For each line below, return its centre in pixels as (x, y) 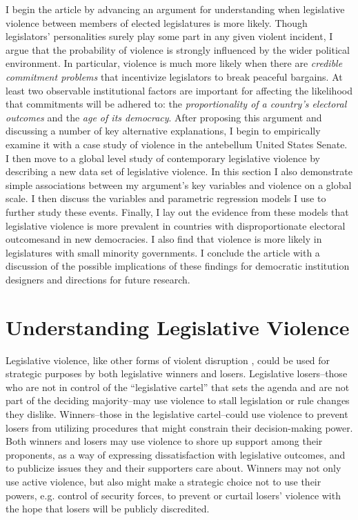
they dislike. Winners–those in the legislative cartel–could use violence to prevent (177, 413)
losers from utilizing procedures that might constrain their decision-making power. (179, 427)
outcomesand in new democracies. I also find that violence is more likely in (164, 239)
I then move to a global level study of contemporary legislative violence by (163, 158)
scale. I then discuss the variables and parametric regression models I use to (166, 198)
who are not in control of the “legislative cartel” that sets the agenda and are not (178, 387)
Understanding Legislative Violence (178, 327)
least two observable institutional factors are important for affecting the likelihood (179, 90)
